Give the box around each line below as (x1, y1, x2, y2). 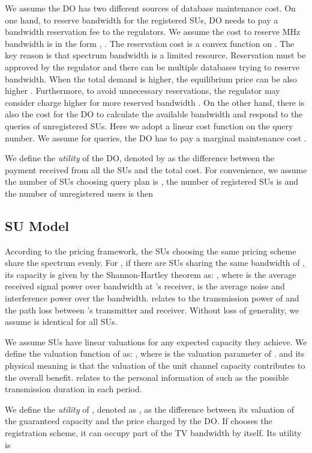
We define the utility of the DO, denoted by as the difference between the (5, 152, 275, 164)
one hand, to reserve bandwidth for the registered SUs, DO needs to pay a (5, 13, 278, 26)
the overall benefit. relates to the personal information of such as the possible (5, 371, 289, 383)
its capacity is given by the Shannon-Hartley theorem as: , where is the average (5, 268, 296, 280)
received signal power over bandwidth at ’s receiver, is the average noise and (5, 280, 285, 292)
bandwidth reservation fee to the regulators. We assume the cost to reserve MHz (5, 25, 301, 38)
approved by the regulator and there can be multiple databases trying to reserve (5, 60, 300, 73)
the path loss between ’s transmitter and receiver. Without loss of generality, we (5, 303, 299, 316)
